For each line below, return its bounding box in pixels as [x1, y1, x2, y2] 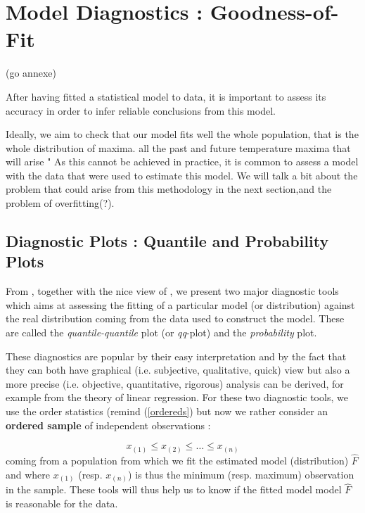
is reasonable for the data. [6, 495, 118, 510]
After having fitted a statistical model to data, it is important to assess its [6, 89, 326, 103]
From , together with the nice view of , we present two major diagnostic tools [6, 284, 339, 298]
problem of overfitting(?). [6, 196, 115, 210]
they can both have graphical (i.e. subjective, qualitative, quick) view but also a [6, 362, 350, 377]
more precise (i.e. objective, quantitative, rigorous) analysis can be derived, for [6, 376, 344, 391]
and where [6, 467, 51, 481]
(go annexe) [6, 65, 56, 80]
